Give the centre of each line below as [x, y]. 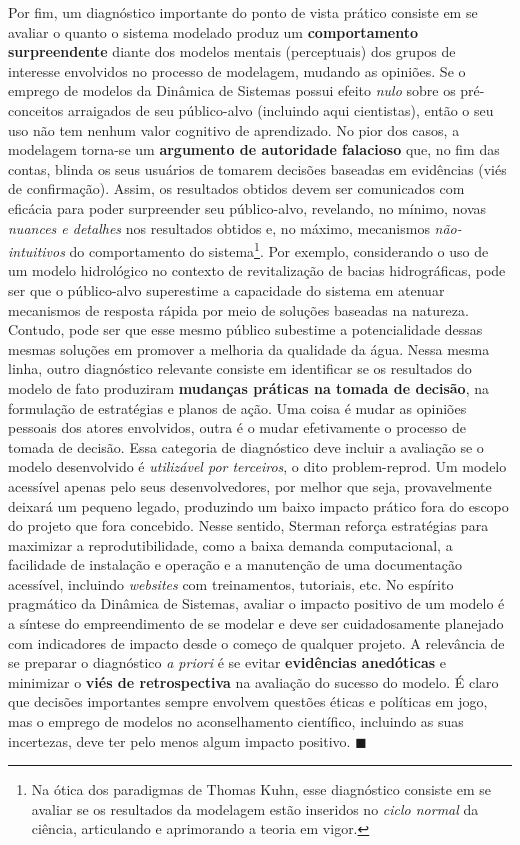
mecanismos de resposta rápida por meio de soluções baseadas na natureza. [238, 309]
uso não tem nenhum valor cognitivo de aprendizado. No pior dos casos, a [234, 129]
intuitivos [36, 250]
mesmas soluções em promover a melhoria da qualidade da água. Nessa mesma [249, 348]
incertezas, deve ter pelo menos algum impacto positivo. [179, 740]
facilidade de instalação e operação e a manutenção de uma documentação [235, 564]
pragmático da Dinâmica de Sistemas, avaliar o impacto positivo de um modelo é [256, 603]
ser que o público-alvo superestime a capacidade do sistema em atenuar [226, 289]
